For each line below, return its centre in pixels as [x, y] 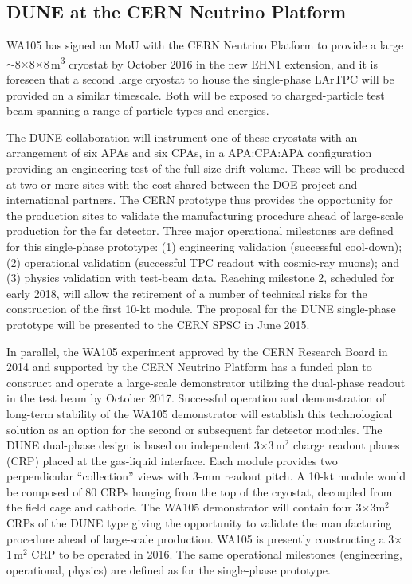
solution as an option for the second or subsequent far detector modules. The [194, 429]
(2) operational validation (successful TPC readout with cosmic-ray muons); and [203, 262]
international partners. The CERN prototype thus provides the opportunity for [200, 200]
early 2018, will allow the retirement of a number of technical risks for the [187, 293]
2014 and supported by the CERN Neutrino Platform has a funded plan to [189, 367]
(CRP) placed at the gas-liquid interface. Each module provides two [172, 460]
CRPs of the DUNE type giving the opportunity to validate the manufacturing [199, 523]
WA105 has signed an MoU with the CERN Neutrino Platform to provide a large [205, 45]
